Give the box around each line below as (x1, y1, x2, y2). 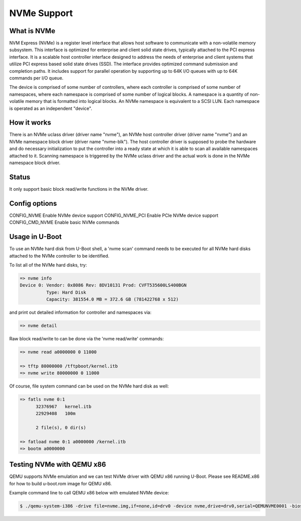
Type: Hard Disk (46, 289, 86, 295)
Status (9, 173, 31, 181)
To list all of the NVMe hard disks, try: (9, 262, 87, 268)
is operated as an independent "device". (9, 105, 92, 111)
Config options (9, 199, 57, 208)
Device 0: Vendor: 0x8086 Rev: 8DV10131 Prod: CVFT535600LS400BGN (20, 283, 187, 288)
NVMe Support (9, 8, 73, 19)
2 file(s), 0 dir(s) (36, 425, 86, 430)
